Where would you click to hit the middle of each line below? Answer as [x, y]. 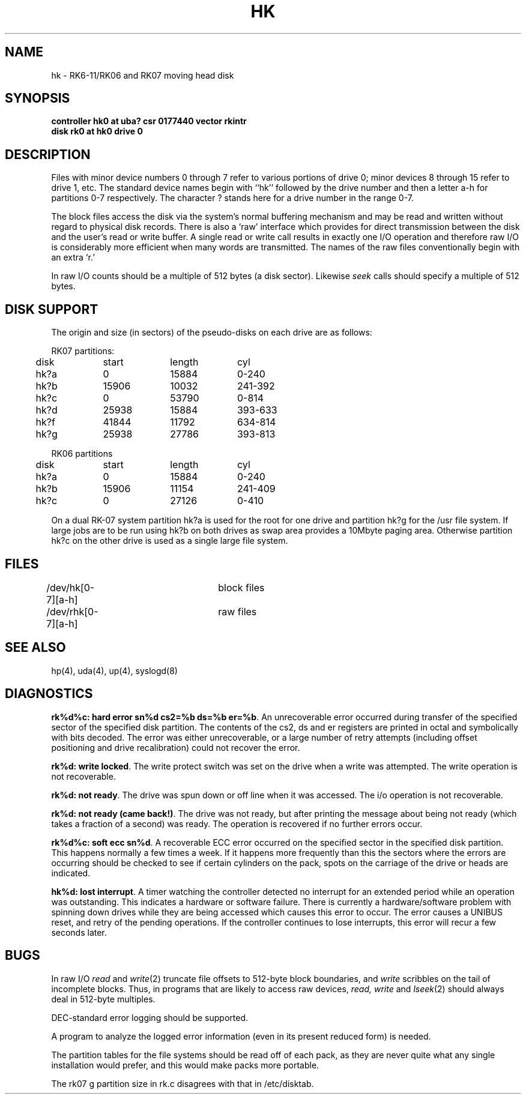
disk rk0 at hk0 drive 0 [97, 131]
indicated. [71, 873]
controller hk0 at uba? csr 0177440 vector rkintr [149, 121]
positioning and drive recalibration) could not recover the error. [176, 747]
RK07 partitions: [83, 351]
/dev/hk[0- [71, 587]
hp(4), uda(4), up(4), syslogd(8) [114, 670]
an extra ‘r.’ [73, 257]
